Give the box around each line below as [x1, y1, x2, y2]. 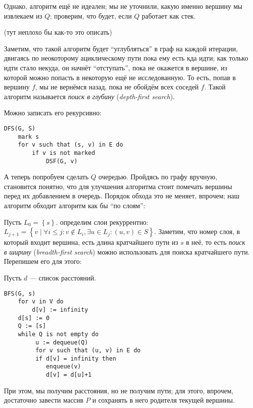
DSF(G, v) [46, 157, 78, 165]
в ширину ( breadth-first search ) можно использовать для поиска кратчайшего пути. [4, 246, 250, 257]
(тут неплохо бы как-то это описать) [4, 27, 112, 37]
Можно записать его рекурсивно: [4, 107, 102, 118]
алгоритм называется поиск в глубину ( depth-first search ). [4, 91, 175, 101]
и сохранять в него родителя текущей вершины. [92, 395, 235, 405]
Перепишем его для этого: [4, 256, 82, 266]
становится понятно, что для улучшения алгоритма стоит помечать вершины [4, 181, 232, 191]
